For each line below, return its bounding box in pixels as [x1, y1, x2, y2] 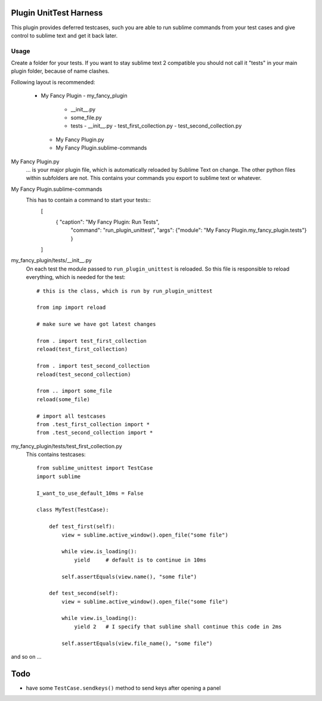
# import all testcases [36, 412, 106, 420]
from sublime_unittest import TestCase [36, 465, 153, 472]
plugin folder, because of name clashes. [11, 67, 110, 75]
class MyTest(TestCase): [36, 507, 109, 513]
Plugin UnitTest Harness [11, 8, 103, 18]
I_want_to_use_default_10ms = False [36, 489, 144, 497]
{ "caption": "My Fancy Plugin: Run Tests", [55, 218, 160, 225]
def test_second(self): [48, 590, 119, 597]
